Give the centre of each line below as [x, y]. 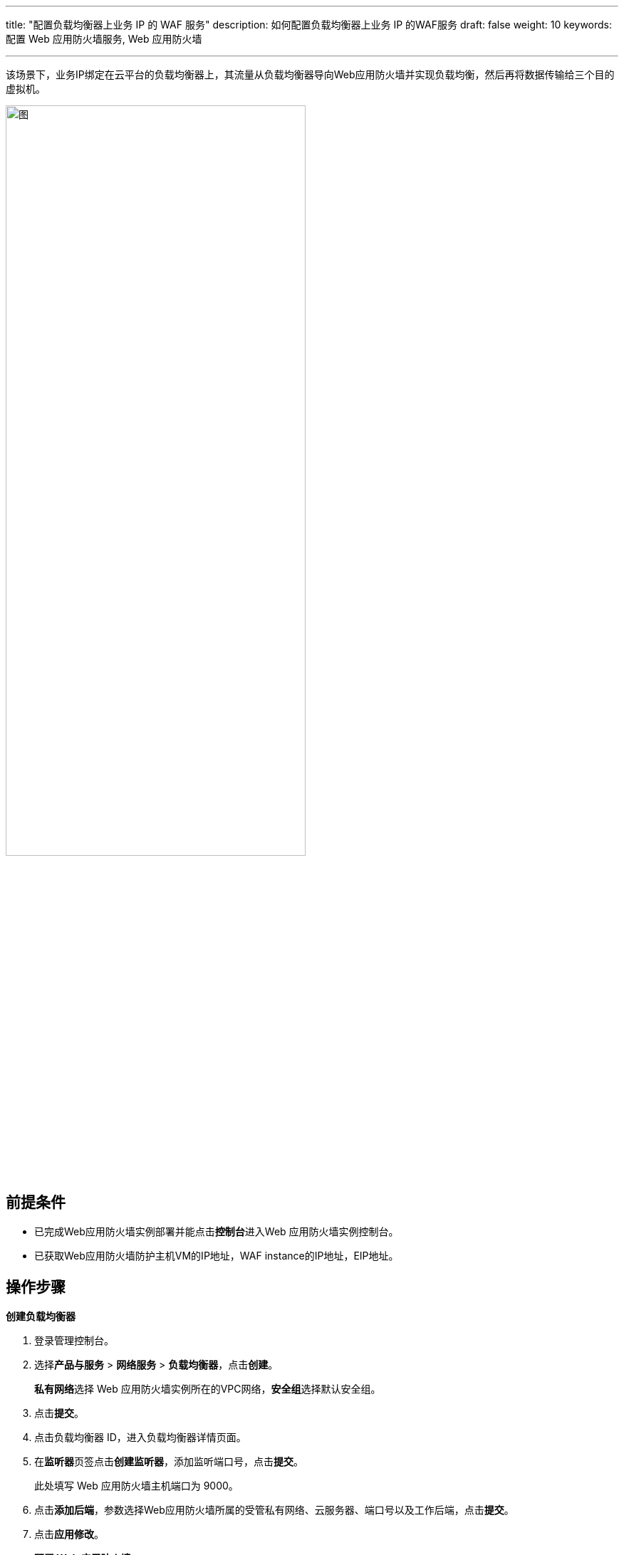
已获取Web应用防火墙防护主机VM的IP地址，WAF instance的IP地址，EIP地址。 [217, 1256]
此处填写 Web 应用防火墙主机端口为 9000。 [136, 1486]
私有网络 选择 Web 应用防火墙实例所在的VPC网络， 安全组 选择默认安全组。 [208, 1389]
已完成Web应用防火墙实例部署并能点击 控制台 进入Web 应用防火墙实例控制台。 [217, 1232]
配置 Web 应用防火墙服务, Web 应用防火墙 [104, 39]
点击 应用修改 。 [69, 1534]
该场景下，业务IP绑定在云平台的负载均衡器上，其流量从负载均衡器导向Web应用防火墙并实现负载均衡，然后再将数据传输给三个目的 [310, 74]
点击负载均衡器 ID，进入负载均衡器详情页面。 [140, 1438]
